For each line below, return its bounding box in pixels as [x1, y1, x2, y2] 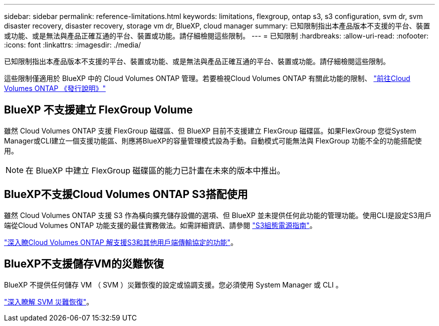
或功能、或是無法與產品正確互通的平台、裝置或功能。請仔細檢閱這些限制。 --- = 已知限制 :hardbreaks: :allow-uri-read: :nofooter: [4, 31, 429, 40]
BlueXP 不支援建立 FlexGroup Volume [4, 103, 193, 116]
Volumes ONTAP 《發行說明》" [4, 84, 106, 92]
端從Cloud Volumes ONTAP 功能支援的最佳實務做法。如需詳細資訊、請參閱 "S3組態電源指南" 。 [4, 220, 317, 229]
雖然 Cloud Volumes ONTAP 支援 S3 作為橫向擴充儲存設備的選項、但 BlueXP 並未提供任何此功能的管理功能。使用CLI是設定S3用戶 [4, 210, 432, 219]
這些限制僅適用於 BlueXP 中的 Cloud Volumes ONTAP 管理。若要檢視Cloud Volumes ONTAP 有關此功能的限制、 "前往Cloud [4, 74, 410, 82]
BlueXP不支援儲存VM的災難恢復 [4, 257, 164, 270]
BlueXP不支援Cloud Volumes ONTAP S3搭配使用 [4, 188, 248, 201]
